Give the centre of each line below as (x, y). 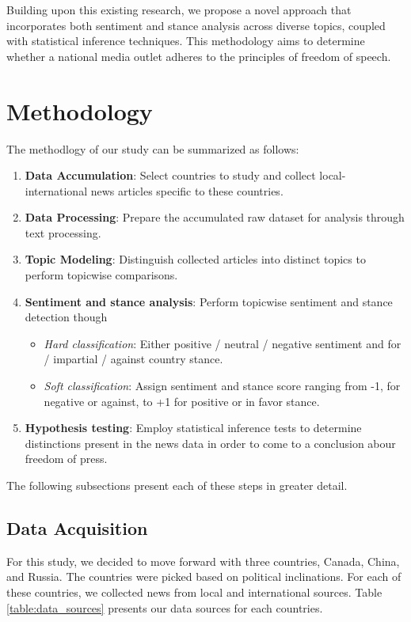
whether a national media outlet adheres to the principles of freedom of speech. (199, 56)
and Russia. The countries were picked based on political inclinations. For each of (204, 576)
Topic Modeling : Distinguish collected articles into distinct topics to (195, 259)
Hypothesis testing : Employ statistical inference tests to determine (193, 428)
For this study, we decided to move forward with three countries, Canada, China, (203, 561)
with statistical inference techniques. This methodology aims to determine (186, 41)
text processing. (63, 232)
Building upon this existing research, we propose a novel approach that (179, 9)
